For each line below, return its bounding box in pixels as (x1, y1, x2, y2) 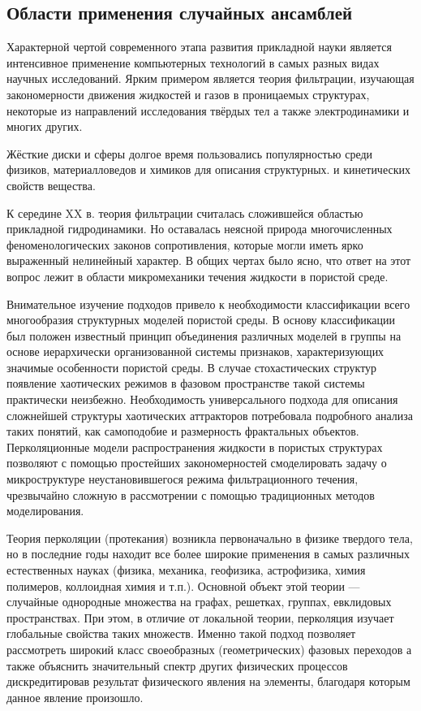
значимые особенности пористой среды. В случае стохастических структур (6, 358, 377, 375)
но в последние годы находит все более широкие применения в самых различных (6, 545, 410, 562)
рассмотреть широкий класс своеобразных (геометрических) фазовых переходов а (6, 640, 412, 657)
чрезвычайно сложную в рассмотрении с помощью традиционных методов (6, 486, 375, 503)
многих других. (6, 118, 83, 135)
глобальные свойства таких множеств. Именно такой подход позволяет (6, 625, 356, 642)
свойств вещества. (6, 176, 96, 193)
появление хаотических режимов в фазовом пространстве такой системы (6, 375, 365, 392)
